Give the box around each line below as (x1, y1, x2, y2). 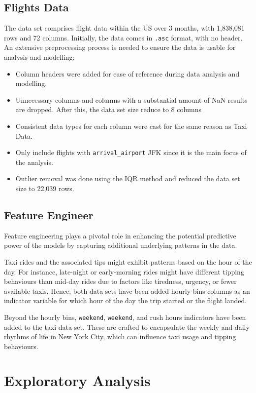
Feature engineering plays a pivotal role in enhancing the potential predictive (4, 230, 236, 240)
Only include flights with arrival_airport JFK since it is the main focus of (15, 147, 247, 157)
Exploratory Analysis (4, 370, 151, 390)
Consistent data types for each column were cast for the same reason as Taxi (15, 121, 247, 131)
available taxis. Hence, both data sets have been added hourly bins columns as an (4, 285, 250, 296)
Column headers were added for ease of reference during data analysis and (15, 68, 240, 79)
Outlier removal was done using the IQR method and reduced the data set (15, 173, 240, 184)
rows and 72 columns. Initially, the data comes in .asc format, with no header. (4, 32, 243, 42)
